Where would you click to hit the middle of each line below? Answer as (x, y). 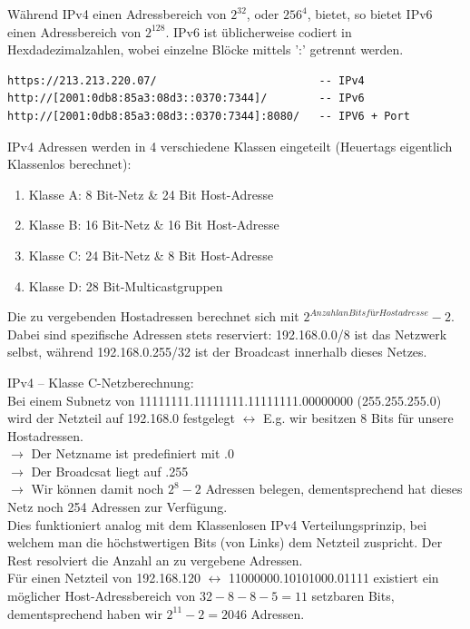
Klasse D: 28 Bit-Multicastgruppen (126, 285)
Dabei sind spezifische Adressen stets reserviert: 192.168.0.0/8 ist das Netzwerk (227, 334)
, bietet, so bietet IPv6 (370, 14)
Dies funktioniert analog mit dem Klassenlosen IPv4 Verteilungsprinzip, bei (217, 524)
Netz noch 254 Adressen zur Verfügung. (117, 507)
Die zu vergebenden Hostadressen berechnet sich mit (153, 316)
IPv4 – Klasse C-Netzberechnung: (101, 382)
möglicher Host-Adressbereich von (102, 596)
